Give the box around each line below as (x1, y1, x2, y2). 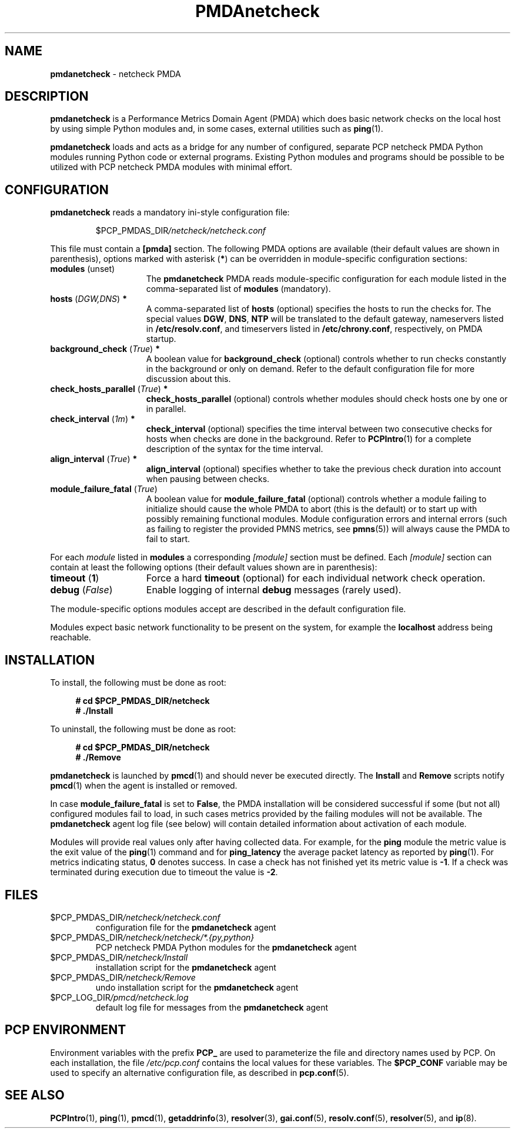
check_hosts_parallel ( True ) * (50, 384, 168, 394)
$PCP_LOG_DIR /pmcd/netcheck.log (50, 992, 189, 1002)
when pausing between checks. (146, 474, 270, 484)
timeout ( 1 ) (50, 572, 99, 584)
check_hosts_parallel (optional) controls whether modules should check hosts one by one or (146, 394, 508, 404)
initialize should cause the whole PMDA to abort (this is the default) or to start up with (146, 504, 477, 514)
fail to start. (146, 534, 190, 544)
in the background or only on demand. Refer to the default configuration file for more (146, 364, 475, 374)
